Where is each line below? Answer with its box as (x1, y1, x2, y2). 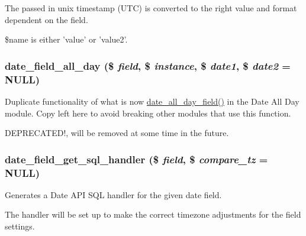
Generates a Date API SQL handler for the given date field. (5, 188, 222, 201)
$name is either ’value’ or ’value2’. (5, 33, 128, 46)
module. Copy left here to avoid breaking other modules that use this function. (5, 106, 291, 119)
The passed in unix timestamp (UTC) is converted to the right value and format (5, 2, 297, 14)
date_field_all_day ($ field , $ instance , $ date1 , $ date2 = (5, 58, 291, 73)
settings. (5, 220, 35, 232)
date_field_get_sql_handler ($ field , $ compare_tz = (5, 151, 268, 166)
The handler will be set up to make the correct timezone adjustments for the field (5, 208, 301, 221)
